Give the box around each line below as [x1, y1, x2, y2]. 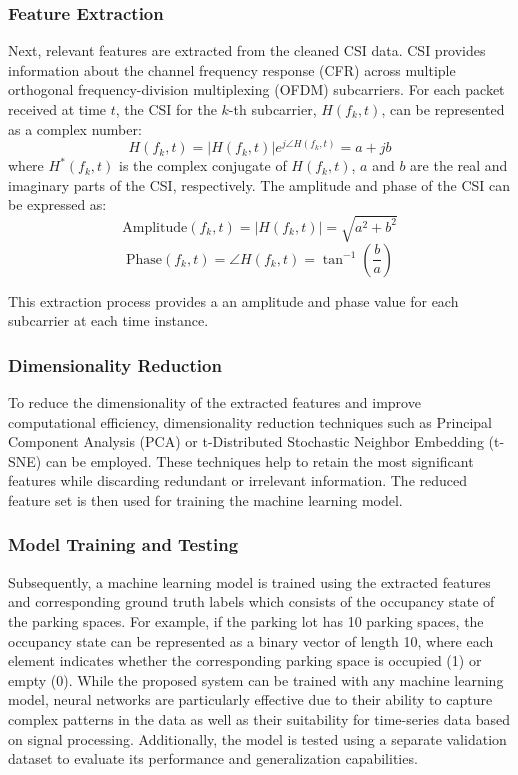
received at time [8, 99, 107, 119]
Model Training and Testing [8, 532, 239, 557]
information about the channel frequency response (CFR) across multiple [8, 59, 456, 80]
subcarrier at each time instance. [8, 310, 209, 331]
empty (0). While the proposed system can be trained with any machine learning [8, 669, 504, 690]
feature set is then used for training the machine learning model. [8, 489, 403, 510]
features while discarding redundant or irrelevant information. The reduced [8, 470, 468, 491]
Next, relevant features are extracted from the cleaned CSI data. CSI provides [8, 40, 486, 61]
